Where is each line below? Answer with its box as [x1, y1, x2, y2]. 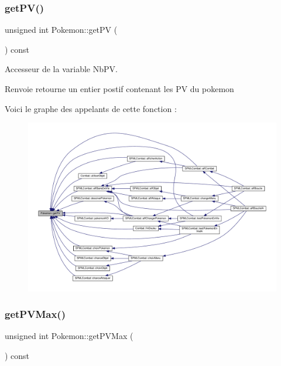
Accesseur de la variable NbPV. [5, 63, 118, 75]
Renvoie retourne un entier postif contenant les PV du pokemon [5, 83, 234, 94]
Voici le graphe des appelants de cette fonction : [5, 102, 177, 114]
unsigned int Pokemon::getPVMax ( [5, 330, 133, 342]
